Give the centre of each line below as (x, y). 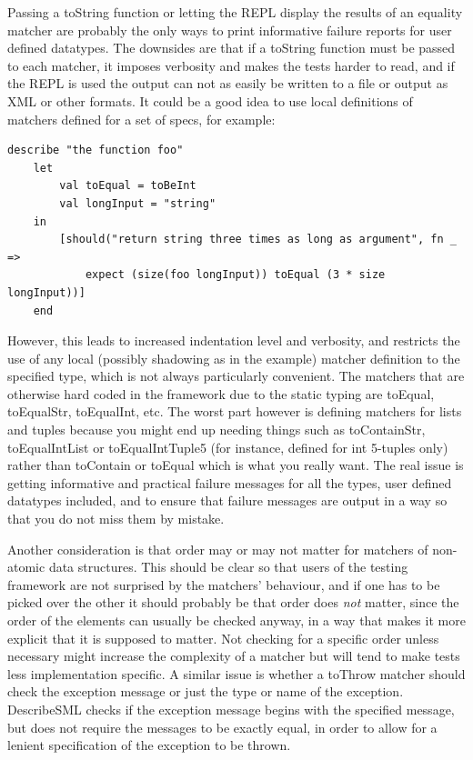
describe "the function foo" (96, 150)
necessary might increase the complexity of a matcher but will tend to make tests (234, 656)
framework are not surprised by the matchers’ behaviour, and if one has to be (224, 584)
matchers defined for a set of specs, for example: (141, 119)
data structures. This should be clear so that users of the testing (228, 567)
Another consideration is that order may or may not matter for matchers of (218, 549)
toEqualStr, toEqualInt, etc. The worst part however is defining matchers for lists (235, 411)
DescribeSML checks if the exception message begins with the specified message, (231, 709)
